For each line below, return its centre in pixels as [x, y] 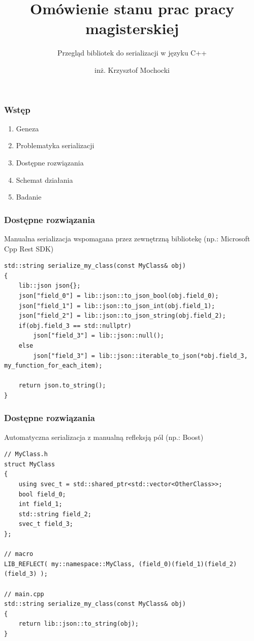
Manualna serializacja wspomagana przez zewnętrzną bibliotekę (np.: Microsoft [127, 238]
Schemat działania [44, 179]
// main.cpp [24, 594]
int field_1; [40, 504]
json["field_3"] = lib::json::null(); [99, 336]
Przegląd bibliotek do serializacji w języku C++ [132, 53]
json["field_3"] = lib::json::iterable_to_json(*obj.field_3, [140, 356]
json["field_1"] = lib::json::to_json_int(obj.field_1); [117, 306]
